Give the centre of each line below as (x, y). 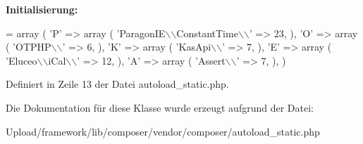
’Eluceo (21, 60)
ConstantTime (207, 33)
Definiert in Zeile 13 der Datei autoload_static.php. (117, 84)
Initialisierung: (42, 9)
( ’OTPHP (29, 47)
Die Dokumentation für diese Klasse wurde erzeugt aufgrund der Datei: (160, 107)
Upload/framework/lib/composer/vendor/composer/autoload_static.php (163, 131)
